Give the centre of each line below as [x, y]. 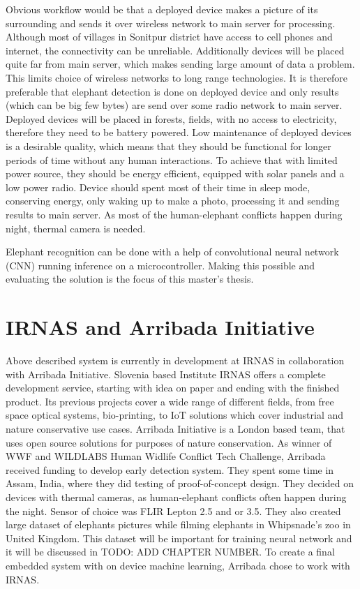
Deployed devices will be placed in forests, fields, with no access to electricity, [171, 118]
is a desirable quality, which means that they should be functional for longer [168, 146]
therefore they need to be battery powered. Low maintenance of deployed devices [179, 132]
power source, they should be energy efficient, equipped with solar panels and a [175, 173]
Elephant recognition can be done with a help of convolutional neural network [172, 252]
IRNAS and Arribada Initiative [160, 327]
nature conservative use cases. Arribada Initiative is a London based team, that [175, 428]
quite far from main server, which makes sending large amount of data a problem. [180, 64]
